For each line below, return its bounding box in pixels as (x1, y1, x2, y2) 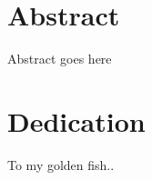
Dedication (7, 102, 146, 139)
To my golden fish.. (7, 155, 115, 174)
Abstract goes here (7, 49, 112, 68)
